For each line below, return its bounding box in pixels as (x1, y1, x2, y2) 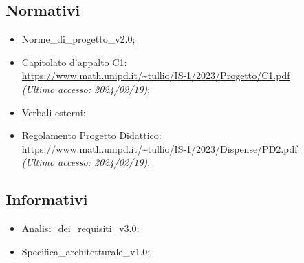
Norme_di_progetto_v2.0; (21, 32, 135, 46)
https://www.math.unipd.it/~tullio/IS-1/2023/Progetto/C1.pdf (21, 68, 290, 83)
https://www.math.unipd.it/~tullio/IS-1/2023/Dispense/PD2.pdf (21, 141, 298, 156)
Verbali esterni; (21, 105, 86, 119)
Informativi (6, 189, 88, 210)
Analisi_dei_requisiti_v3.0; (21, 221, 140, 235)
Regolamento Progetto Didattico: (21, 128, 162, 143)
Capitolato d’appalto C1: (21, 54, 127, 69)
